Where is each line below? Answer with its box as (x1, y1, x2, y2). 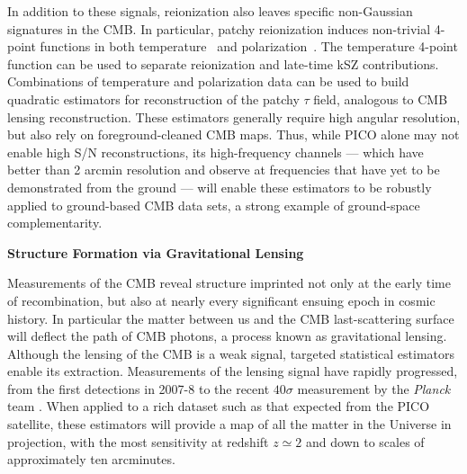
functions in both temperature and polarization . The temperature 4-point (40, 37, 458, 56)
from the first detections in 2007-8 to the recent (7, 379, 270, 398)
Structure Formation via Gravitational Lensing (7, 243, 304, 262)
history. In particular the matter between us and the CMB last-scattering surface (7, 309, 454, 327)
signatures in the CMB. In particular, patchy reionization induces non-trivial (7, 19, 431, 38)
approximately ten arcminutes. (7, 450, 175, 469)
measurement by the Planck (297, 379, 451, 398)
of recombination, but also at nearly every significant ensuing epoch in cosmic (7, 291, 436, 309)
